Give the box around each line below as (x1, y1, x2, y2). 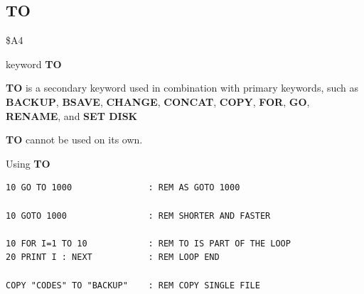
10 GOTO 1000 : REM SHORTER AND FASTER (6, 210, 271, 221)
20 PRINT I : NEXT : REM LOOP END (6, 252, 220, 263)
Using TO (6, 156, 50, 170)
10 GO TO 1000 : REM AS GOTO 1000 (6, 183, 240, 193)
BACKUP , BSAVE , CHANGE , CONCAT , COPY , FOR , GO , (6, 94, 310, 109)
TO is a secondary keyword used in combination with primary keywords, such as (6, 80, 359, 95)
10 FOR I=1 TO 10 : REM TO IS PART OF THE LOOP (6, 238, 291, 249)
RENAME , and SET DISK (6, 108, 138, 123)
